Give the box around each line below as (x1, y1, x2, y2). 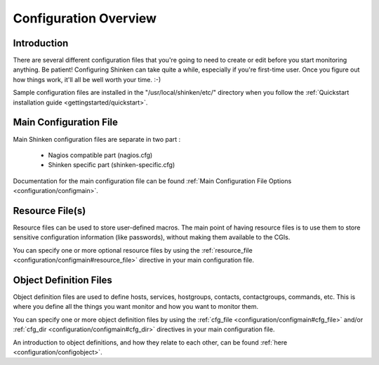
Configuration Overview (13, 11, 157, 26)
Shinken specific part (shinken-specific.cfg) (48, 161, 175, 169)
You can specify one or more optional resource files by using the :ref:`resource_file (13, 246, 253, 254)
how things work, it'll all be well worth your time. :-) (13, 75, 161, 84)
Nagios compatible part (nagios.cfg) (48, 151, 153, 159)
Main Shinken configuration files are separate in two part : (13, 135, 181, 143)
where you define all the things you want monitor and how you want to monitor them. (13, 303, 259, 311)
